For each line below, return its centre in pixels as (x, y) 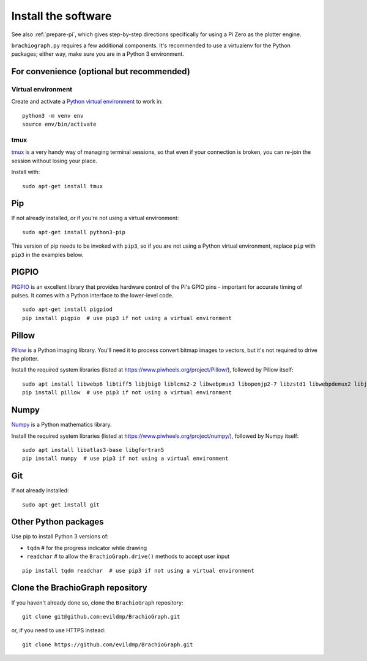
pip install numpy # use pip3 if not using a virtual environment (125, 459)
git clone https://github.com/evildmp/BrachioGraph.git (108, 644)
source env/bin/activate (59, 124)
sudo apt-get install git (61, 505)
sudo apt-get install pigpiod (68, 309)
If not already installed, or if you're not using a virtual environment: (95, 218)
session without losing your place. (54, 161)
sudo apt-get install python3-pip (74, 232)
